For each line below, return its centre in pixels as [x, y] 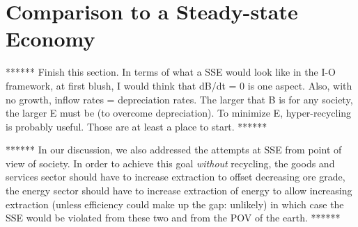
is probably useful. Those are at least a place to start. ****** [137, 126]
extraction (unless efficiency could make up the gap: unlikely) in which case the [175, 204]
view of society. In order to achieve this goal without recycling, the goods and [170, 163]
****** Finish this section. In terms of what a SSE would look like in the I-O [171, 72]
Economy [50, 39]
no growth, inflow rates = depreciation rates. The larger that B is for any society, [179, 99]
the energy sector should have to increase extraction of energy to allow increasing [179, 191]
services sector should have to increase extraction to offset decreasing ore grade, [176, 177]
